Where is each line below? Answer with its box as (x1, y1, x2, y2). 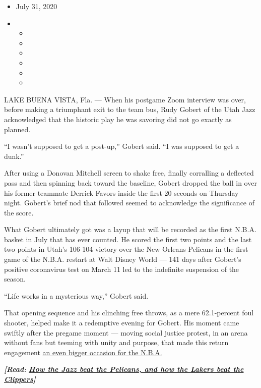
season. (4, 273, 26, 284)
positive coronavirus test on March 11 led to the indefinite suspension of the (4, 263, 239, 274)
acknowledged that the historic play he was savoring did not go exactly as (4, 114, 232, 124)
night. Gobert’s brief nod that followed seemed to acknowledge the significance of (4, 197, 255, 208)
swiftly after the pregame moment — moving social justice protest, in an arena (4, 327, 248, 338)
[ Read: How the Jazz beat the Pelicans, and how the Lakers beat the (4, 364, 244, 374)
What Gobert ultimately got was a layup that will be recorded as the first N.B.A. (4, 224, 256, 235)
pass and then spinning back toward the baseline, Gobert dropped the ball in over (4, 177, 257, 188)
